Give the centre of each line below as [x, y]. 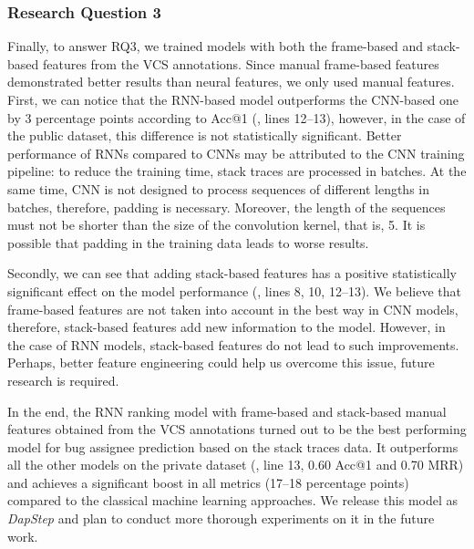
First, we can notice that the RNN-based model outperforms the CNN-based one [233, 99]
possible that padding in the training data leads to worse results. [188, 242]
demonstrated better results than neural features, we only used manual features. [231, 82]
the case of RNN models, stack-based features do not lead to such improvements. [233, 344]
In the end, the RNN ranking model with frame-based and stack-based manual [227, 411]
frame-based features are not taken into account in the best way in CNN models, [233, 309]
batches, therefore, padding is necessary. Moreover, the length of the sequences [227, 207]
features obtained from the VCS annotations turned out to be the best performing [237, 429]
